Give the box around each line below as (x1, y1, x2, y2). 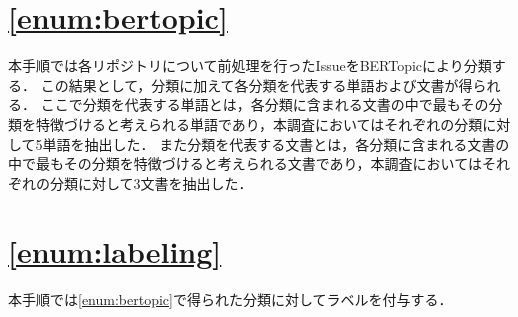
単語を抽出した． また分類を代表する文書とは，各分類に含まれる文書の (42, 133, 510, 154)
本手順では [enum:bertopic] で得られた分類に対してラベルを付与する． (8, 289, 453, 310)
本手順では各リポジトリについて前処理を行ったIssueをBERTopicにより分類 (8, 55, 492, 76)
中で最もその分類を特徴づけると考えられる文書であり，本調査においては (8, 153, 482, 174)
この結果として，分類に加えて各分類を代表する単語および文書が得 (40, 74, 473, 95)
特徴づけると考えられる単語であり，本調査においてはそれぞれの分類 (35, 113, 483, 134)
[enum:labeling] (8, 231, 222, 272)
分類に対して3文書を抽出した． (49, 172, 253, 193)
